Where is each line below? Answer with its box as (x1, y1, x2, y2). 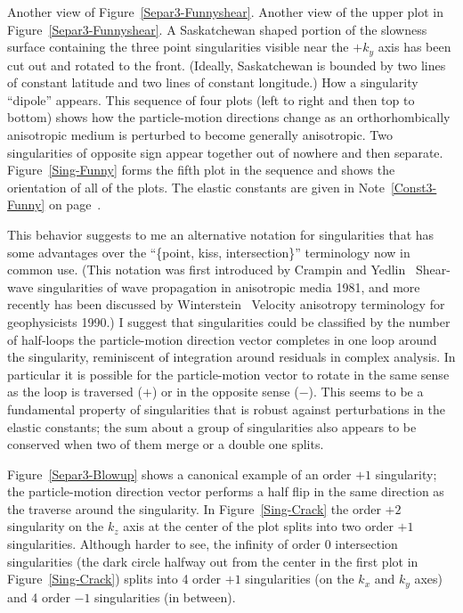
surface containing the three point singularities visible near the (7, 37, 349, 56)
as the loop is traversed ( (7, 382, 142, 401)
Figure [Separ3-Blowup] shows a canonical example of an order (7, 464, 352, 483)
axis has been (378, 37, 451, 56)
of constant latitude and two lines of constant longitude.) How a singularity (7, 73, 418, 92)
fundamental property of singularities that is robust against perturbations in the (7, 399, 445, 418)
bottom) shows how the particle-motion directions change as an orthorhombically (7, 108, 451, 127)
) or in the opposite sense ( (151, 382, 299, 401)
